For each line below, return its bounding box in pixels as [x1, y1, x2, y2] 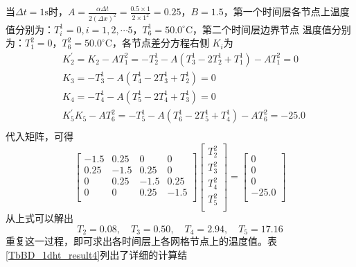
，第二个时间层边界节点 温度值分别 [192, 21, 351, 36]
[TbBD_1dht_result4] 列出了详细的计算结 [6, 247, 188, 261]
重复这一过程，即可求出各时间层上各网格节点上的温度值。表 [6, 234, 277, 248]
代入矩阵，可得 [6, 129, 73, 144]
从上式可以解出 [6, 211, 73, 225]
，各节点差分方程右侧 [112, 35, 209, 50]
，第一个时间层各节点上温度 [223, 4, 350, 18]
